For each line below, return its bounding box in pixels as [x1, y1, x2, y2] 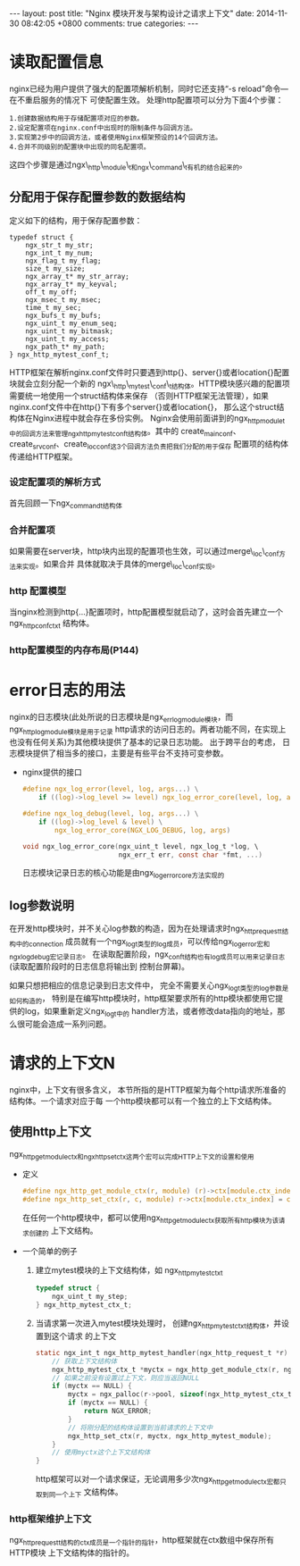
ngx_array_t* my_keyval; [25, 280, 118, 289]
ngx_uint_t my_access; [25, 334, 110, 343]
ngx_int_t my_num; [25, 248, 94, 257]
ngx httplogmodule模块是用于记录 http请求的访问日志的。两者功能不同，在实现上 [9, 724, 287, 737]
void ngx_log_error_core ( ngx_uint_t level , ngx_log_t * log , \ [21, 842, 259, 850]
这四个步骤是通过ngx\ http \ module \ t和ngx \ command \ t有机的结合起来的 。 [9, 159, 247, 172]
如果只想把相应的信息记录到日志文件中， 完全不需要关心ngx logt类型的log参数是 [9, 980, 289, 993]
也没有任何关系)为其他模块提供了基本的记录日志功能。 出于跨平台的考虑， [9, 737, 281, 748]
